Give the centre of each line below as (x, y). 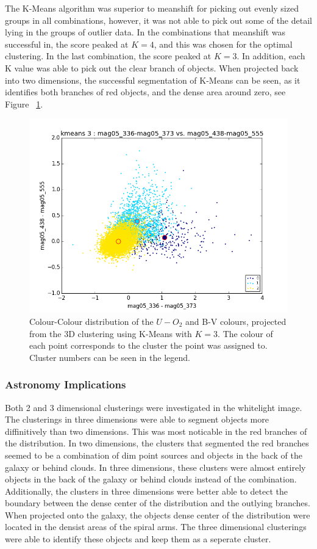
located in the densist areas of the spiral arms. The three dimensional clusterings (156, 527)
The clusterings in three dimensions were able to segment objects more (137, 419)
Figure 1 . (24, 104)
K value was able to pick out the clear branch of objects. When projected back (152, 67)
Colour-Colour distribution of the (91, 321)
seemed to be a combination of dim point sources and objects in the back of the (154, 455)
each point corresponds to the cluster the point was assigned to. (148, 345)
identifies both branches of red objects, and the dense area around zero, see (145, 92)
